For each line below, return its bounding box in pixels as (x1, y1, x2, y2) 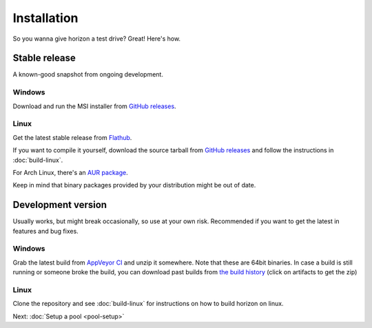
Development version (12, 199, 107, 211)
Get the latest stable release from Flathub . (12, 133, 132, 141)
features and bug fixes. (12, 227, 79, 235)
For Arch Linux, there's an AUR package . (12, 168, 128, 176)
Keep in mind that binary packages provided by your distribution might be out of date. (12, 181, 256, 189)
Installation (12, 10, 79, 25)
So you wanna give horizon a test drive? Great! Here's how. (12, 34, 181, 43)
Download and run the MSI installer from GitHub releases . (12, 102, 176, 110)
